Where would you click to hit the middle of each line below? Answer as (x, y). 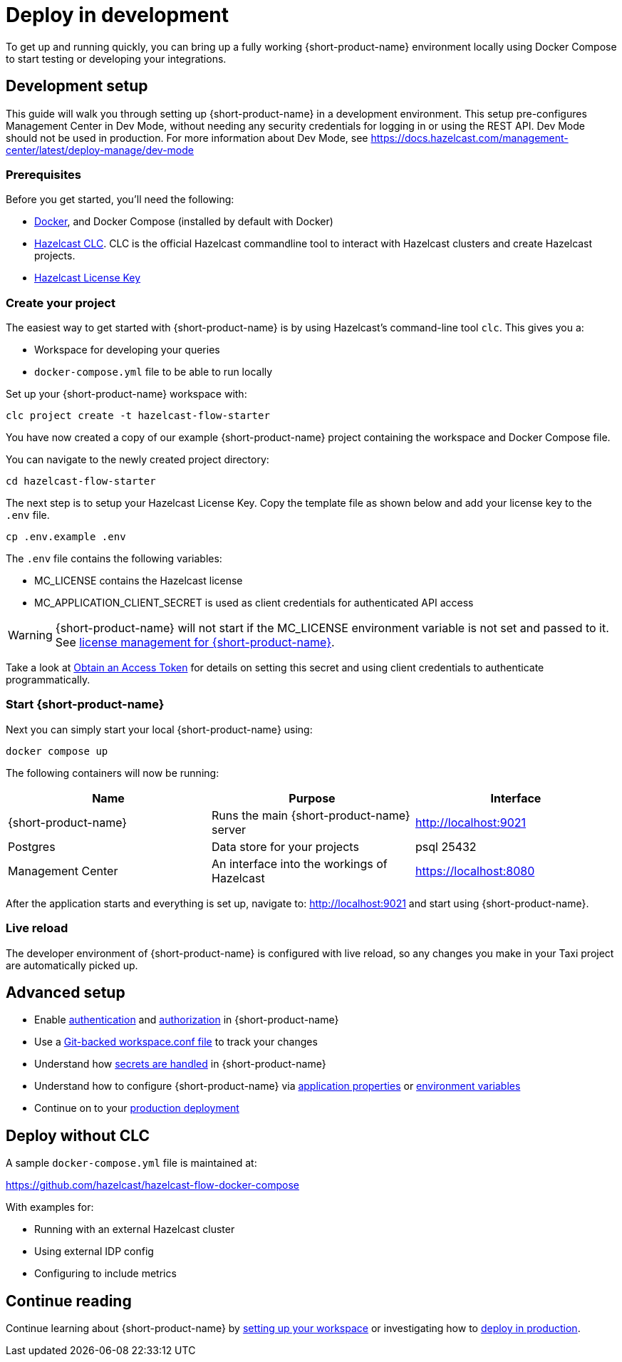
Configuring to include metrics (105, 1274)
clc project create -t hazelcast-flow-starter (138, 416)
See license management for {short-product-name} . (195, 643)
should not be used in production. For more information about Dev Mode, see (187, 138)
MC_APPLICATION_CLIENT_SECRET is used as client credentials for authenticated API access (254, 603)
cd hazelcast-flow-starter (81, 481)
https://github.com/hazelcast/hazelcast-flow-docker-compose (152, 1185)
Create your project (61, 303)
